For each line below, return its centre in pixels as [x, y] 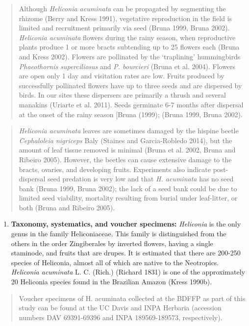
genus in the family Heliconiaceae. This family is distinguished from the [119, 234]
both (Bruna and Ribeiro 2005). [67, 207]
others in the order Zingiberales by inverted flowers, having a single [112, 243]
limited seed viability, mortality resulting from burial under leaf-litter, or [128, 198]
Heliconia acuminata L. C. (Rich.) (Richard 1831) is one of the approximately [128, 272]
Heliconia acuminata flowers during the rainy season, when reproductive [127, 37]
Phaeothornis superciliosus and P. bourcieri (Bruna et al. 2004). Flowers [127, 66]
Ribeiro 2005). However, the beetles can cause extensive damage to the [125, 159]
